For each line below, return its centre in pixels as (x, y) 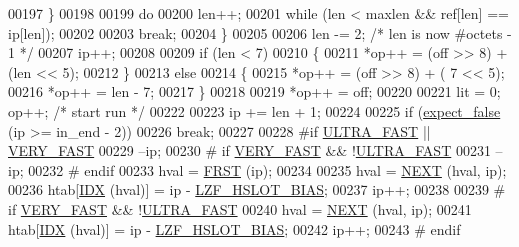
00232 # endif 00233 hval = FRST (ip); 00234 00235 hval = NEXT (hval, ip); (267, 169)
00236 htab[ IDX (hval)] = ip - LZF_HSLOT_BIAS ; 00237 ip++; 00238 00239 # (257, 189)
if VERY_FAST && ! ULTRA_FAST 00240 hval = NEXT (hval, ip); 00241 (240, 208)
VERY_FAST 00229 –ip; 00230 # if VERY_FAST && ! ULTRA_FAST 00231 (249, 150)
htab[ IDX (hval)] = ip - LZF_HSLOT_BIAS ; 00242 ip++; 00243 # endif (234, 228)
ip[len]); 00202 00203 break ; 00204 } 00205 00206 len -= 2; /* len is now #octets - (260, 32)
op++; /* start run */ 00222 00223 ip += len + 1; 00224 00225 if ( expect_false (254, 110)
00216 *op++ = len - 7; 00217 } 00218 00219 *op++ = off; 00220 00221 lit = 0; (254, 91)
